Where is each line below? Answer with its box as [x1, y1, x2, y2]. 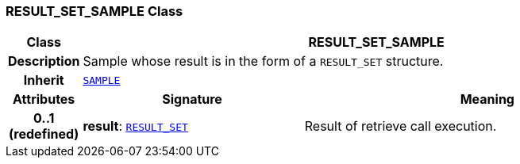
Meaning [460, 91, 514, 108]
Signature [162, 91, 222, 108]
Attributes [13, 91, 75, 108]
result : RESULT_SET [83, 118, 188, 135]
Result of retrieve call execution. [304, 118, 497, 135]
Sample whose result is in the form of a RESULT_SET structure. [83, 53, 444, 70]
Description [8, 53, 80, 70]
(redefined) [9, 126, 79, 143]
